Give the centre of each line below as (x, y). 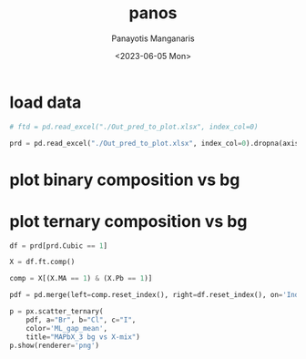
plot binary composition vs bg (125, 179)
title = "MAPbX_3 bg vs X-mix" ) (83, 337)
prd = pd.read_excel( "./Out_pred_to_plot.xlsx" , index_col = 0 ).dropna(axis (154, 143)
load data (46, 102)
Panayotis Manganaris (153, 38)
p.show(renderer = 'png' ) (55, 345)
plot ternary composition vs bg (128, 221)
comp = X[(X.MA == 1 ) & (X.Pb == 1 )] (81, 279)
